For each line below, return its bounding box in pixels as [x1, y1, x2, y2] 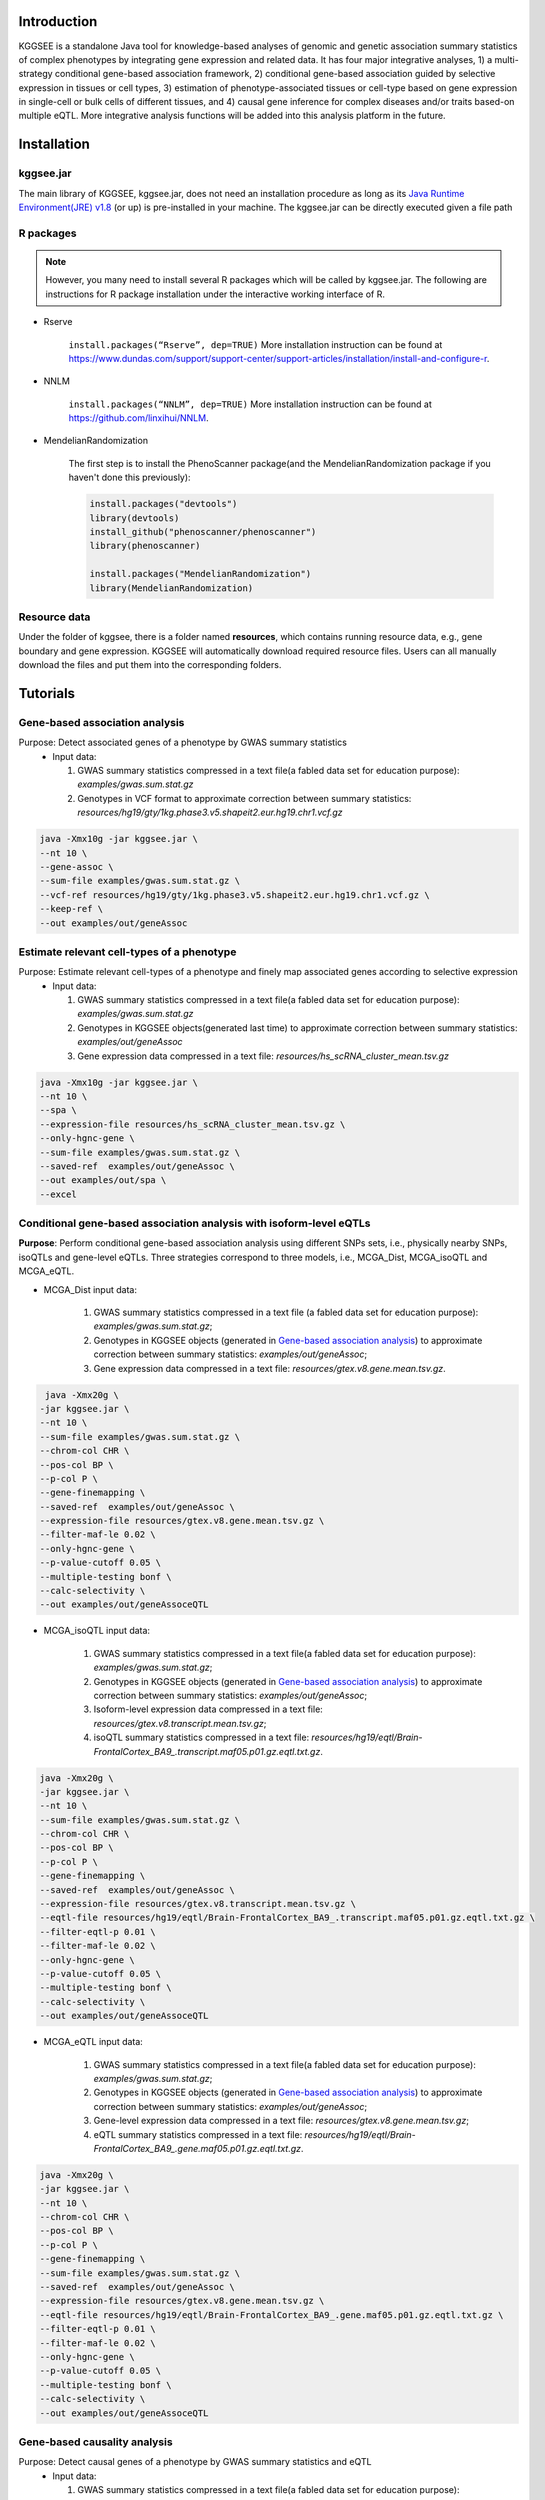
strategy [18, 68, 54, 80]
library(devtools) [89, 512, 180, 524]
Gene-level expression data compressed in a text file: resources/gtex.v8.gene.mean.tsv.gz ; [93, 2115, 470, 2127]
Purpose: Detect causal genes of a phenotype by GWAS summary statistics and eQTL [18, 2456, 372, 2468]
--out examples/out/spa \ [39, 1175, 167, 1186]
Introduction [18, 13, 98, 30]
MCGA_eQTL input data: [43, 2036, 144, 2048]
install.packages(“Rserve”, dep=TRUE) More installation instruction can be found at [68, 338, 443, 350]
